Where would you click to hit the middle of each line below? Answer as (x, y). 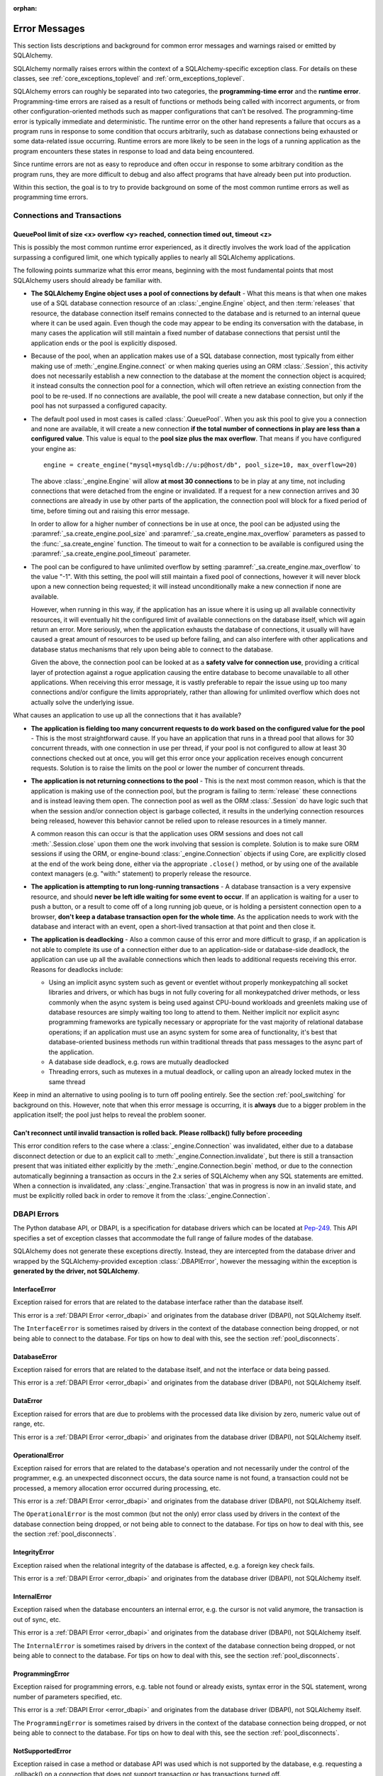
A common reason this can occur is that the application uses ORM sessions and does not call (167, 834)
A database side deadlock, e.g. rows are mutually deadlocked (139, 1062)
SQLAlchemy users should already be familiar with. (88, 280)
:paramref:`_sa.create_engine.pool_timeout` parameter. (111, 553)
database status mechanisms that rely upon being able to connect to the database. (152, 649)
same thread (67, 1082)
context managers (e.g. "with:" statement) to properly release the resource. (141, 873)
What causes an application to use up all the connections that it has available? (127, 715)
